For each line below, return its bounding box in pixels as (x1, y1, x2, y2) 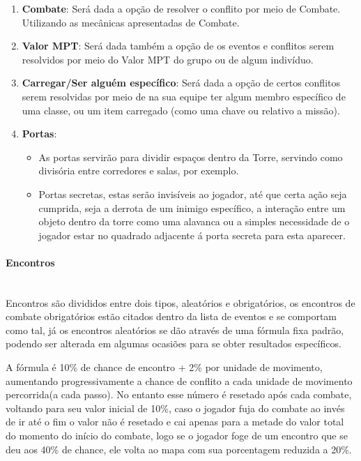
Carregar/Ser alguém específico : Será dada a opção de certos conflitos (22, 75, 341, 90)
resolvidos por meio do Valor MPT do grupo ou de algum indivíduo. (22, 52, 314, 66)
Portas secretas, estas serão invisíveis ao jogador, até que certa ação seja (38, 186, 347, 201)
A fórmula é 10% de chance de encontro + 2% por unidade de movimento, (6, 360, 323, 375)
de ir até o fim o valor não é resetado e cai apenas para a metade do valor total (6, 414, 344, 429)
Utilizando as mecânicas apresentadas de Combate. (22, 15, 240, 29)
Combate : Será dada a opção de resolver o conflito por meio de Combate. (22, 1, 341, 15)
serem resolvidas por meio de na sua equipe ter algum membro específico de (22, 89, 346, 103)
